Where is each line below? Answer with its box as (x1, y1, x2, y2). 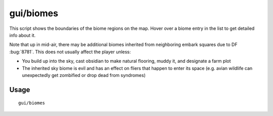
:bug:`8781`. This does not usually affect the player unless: (9, 49, 131, 55)
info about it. (9, 32, 36, 38)
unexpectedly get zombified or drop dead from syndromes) (22, 72, 146, 78)
